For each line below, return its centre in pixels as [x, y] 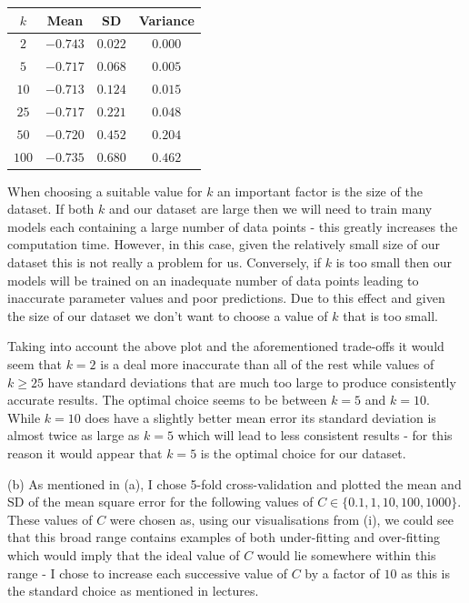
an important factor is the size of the [320, 191]
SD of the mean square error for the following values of [160, 502]
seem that [35, 364]
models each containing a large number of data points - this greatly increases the [233, 226]
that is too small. [390, 315]
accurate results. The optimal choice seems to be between [167, 400]
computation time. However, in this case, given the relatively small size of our [224, 244]
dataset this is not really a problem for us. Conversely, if [165, 262]
